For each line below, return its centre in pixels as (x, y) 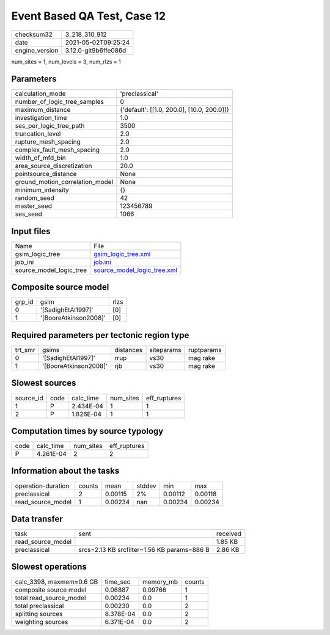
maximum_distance (43, 110)
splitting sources (39, 614)
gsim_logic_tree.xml (122, 254)
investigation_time (41, 118)
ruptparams (205, 350)
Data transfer (37, 519)
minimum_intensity (42, 190)
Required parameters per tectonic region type (100, 335)
